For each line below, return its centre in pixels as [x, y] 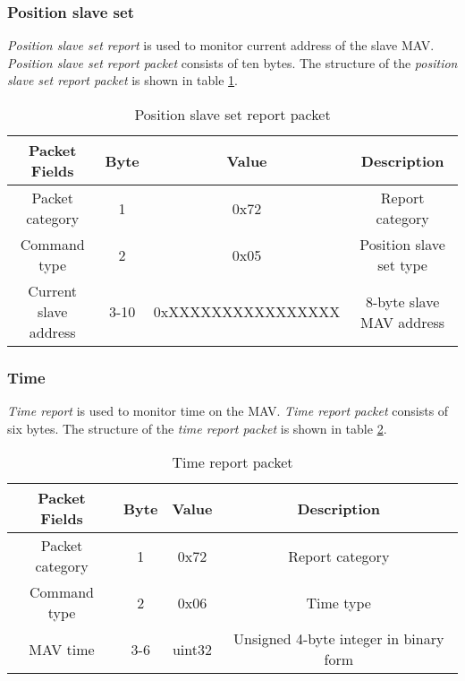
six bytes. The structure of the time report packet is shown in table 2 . [197, 428]
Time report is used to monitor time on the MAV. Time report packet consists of [228, 411]
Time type [338, 602]
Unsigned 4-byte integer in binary [339, 639]
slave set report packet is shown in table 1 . [123, 80]
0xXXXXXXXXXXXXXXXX [247, 311]
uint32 [192, 649]
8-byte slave [402, 301]
